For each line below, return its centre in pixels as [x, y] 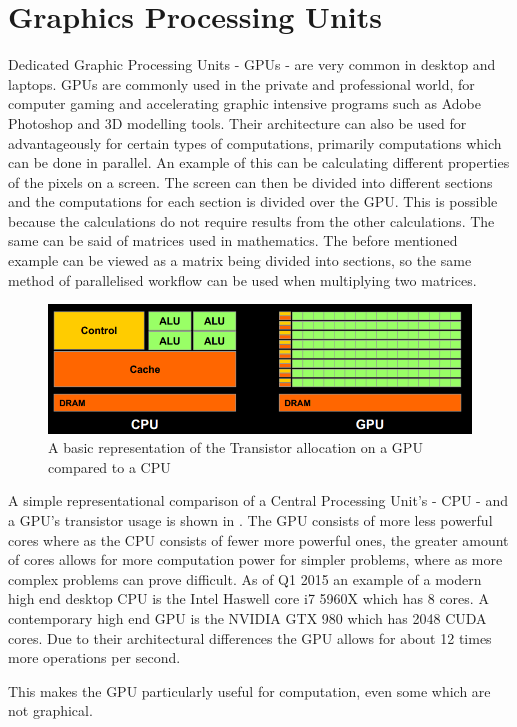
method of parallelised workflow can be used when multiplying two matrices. [242, 279]
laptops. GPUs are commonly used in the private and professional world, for [241, 83]
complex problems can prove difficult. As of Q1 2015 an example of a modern [245, 578]
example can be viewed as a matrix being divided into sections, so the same [240, 260]
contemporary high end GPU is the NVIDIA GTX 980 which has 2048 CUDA [247, 617]
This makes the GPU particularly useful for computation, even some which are [249, 690]
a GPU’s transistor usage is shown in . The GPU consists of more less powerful [250, 519]
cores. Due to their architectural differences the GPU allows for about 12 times [250, 637]
